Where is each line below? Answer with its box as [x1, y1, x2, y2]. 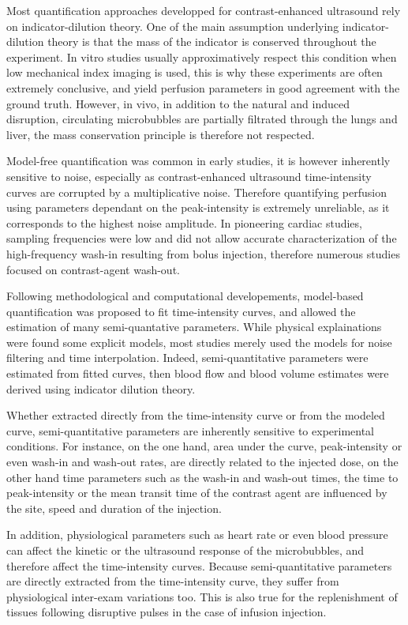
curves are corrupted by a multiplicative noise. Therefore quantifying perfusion [6, 183, 387, 200]
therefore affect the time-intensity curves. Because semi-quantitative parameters [6, 557, 392, 574]
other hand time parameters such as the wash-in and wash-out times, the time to [6, 469, 399, 485]
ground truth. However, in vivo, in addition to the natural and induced [6, 95, 350, 111]
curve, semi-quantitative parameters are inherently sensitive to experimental [6, 422, 375, 439]
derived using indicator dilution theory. [6, 380, 196, 397]
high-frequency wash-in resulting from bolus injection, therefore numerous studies [6, 245, 400, 262]
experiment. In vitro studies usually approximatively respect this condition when [6, 48, 397, 65]
